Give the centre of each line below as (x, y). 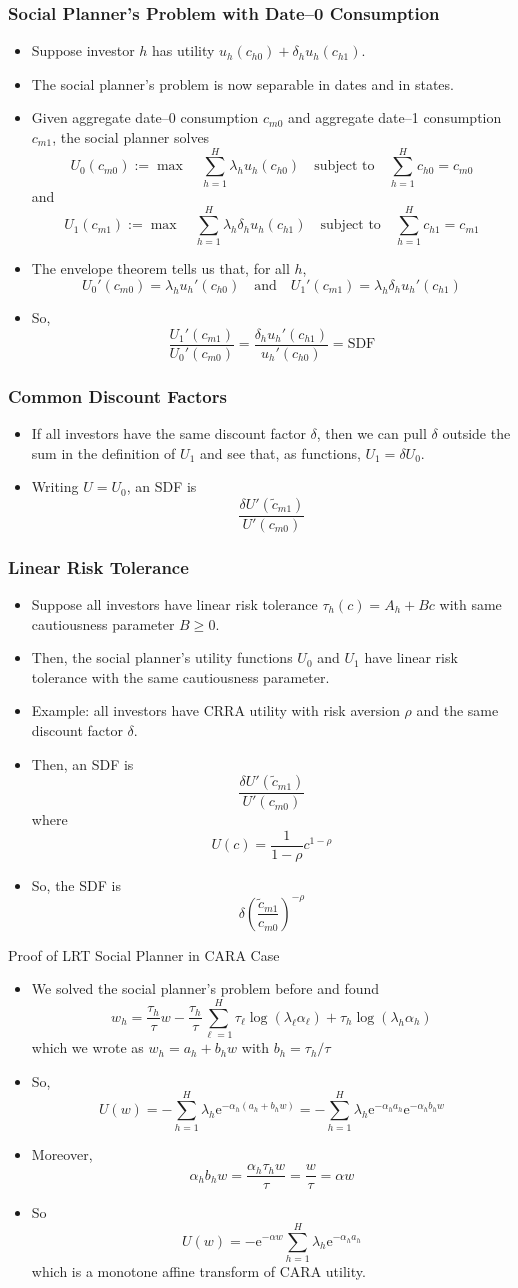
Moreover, (62, 1153)
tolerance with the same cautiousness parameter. (180, 676)
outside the (476, 432)
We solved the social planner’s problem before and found (205, 988)
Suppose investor (83, 50)
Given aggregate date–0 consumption (145, 117)
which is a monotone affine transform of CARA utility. (198, 1270)
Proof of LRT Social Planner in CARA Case (144, 954)
